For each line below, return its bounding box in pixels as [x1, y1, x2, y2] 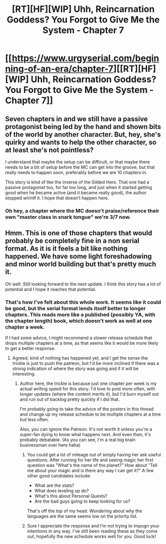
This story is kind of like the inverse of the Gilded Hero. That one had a [5, 179, 150, 185]
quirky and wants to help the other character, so [5, 138, 157, 146]
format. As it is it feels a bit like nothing [5, 245, 128, 253]
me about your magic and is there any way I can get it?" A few [27, 467, 154, 473]
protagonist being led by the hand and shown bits [5, 122, 161, 131]
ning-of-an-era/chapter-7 [5, 63, 114, 75]
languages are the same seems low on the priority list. [27, 513, 138, 519]
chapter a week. [5, 323, 45, 330]
